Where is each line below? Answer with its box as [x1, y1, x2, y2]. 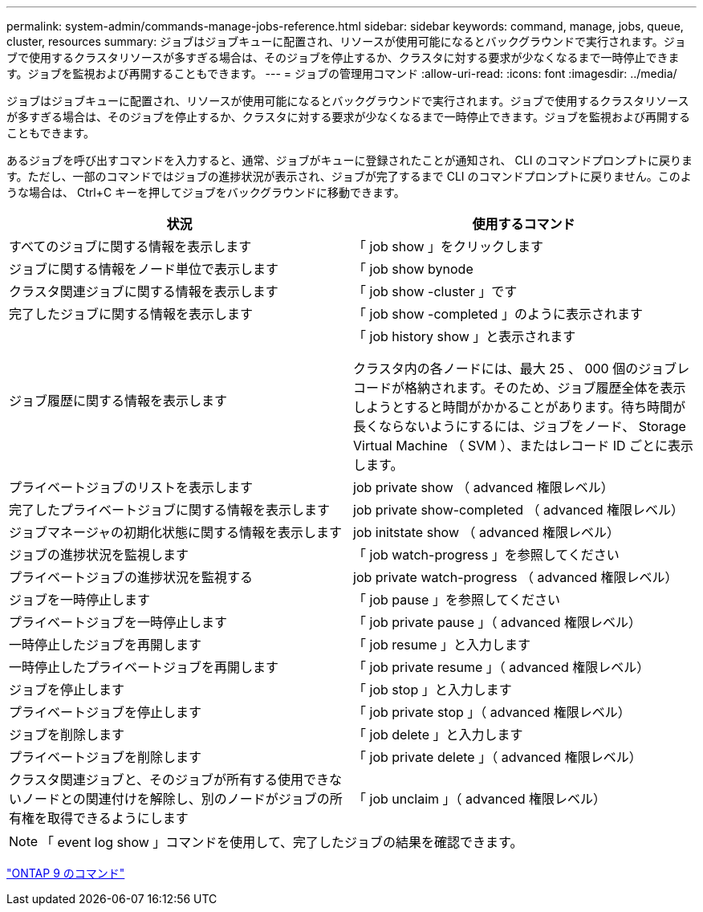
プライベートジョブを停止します [9, 704, 202, 720]
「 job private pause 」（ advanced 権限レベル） [353, 614, 642, 630]
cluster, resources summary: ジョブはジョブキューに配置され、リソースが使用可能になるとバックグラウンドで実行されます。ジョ [6, 35, 686, 48]
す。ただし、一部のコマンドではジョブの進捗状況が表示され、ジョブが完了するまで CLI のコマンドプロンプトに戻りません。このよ [6, 169, 692, 183]
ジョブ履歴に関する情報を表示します [9, 393, 228, 409]
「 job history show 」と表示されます [353, 328, 576, 344]
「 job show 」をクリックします [353, 238, 544, 254]
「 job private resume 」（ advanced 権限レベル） [353, 659, 650, 675]
